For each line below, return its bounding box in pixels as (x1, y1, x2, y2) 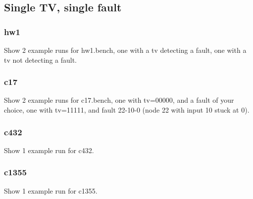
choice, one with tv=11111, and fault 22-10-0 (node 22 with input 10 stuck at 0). (4, 105, 250, 115)
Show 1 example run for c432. (4, 145, 94, 155)
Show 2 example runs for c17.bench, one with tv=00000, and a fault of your (4, 95, 234, 105)
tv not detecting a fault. (4, 54, 77, 65)
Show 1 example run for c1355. (4, 185, 98, 196)
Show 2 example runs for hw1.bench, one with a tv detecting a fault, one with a (4, 45, 247, 55)
